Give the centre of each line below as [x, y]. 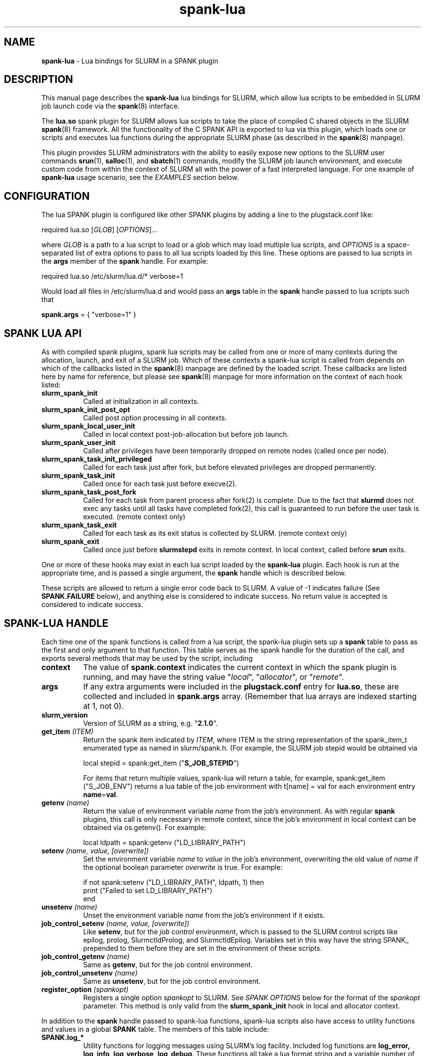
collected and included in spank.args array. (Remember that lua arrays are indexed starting [250, 696]
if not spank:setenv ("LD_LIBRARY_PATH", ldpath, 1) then [174, 882]
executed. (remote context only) [134, 517]
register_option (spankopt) [85, 989]
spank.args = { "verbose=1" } [89, 315]
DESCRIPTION [39, 80]
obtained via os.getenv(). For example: [145, 827]
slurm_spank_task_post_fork [89, 492]
